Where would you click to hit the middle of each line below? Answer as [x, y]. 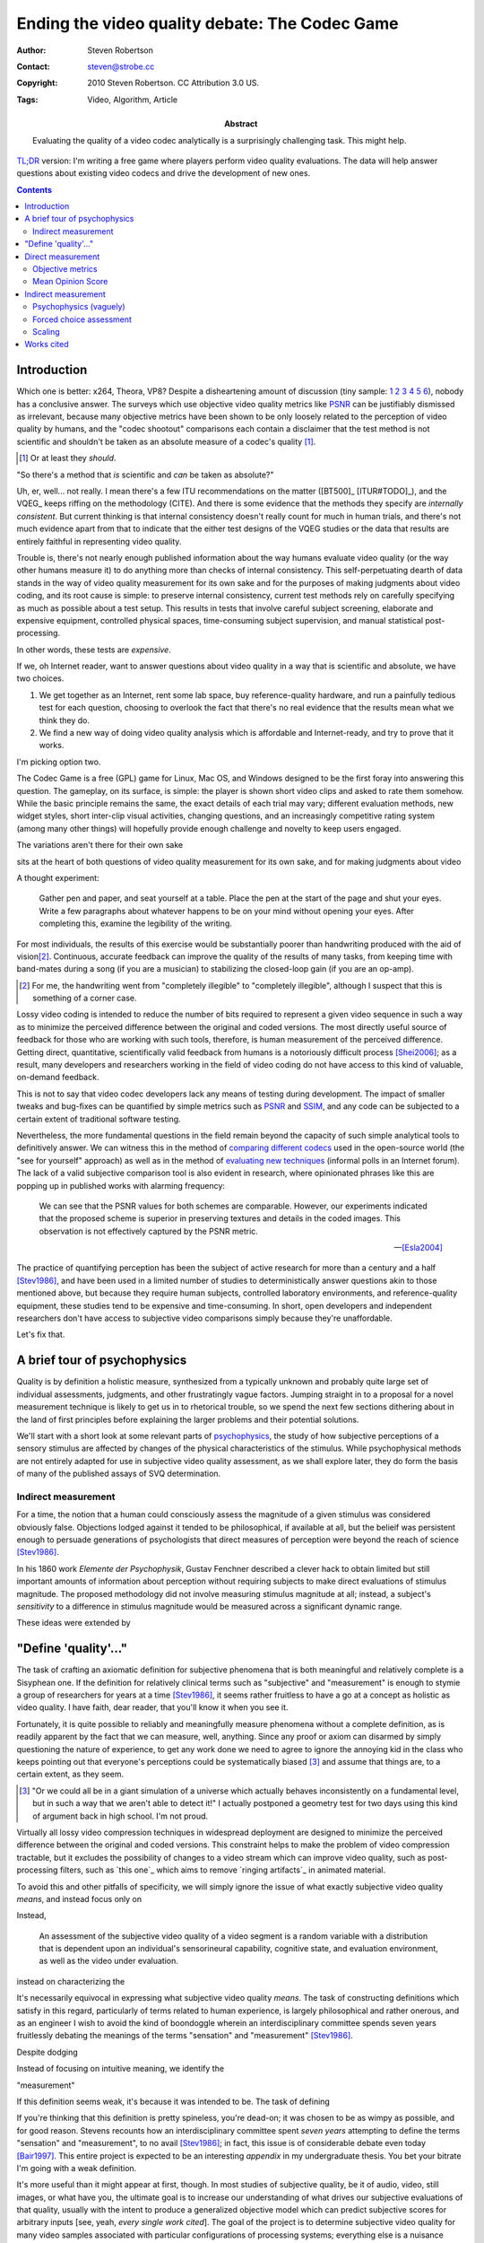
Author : [31, 50]
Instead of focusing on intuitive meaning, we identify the [120, 2069]
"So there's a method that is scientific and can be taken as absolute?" [145, 475]
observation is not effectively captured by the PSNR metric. [149, 1231]
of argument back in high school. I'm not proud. [121, 1816]
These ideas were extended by [73, 1623]
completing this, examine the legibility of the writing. [136, 923]
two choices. [40, 678]
